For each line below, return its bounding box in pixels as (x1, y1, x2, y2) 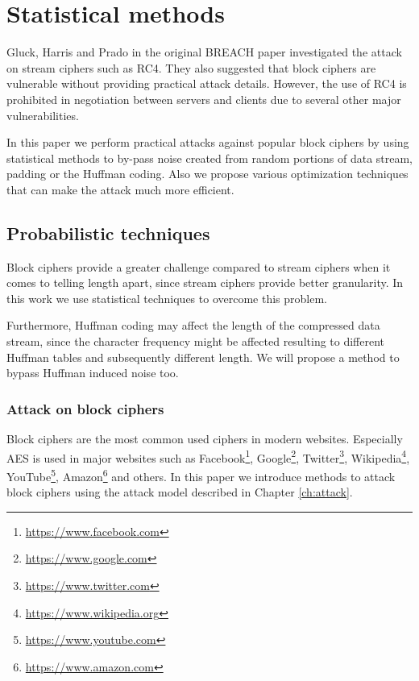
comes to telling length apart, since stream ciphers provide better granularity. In (6, 274, 404, 291)
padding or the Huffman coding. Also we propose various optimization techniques (6, 165, 409, 182)
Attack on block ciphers (6, 398, 164, 418)
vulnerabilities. (6, 106, 79, 123)
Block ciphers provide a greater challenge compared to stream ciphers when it (6, 258, 391, 275)
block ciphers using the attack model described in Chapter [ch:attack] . (6, 484, 353, 500)
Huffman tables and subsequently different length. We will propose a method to (6, 348, 400, 365)
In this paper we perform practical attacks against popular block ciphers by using (6, 134, 409, 151)
